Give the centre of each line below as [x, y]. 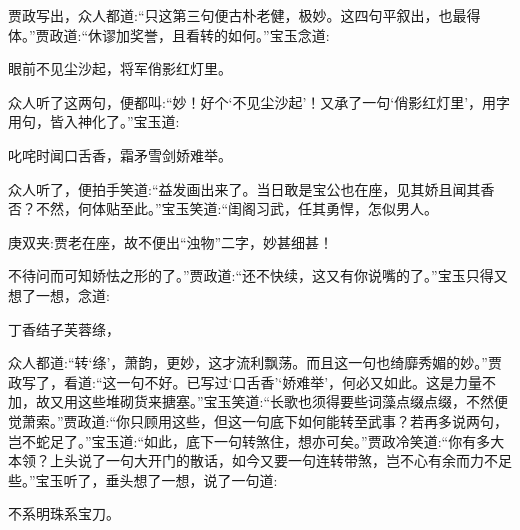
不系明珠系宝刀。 [64, 513]
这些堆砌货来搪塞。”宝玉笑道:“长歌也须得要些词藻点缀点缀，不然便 [293, 401]
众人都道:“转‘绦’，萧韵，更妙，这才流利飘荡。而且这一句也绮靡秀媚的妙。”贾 [255, 362]
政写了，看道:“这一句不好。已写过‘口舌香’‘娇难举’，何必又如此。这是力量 [245, 381]
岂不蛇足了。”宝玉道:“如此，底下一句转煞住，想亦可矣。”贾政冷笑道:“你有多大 [256, 440]
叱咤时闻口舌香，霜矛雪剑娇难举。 [120, 154]
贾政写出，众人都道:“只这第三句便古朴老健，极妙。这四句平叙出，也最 [237, 15]
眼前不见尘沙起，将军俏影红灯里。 [120, 68]
